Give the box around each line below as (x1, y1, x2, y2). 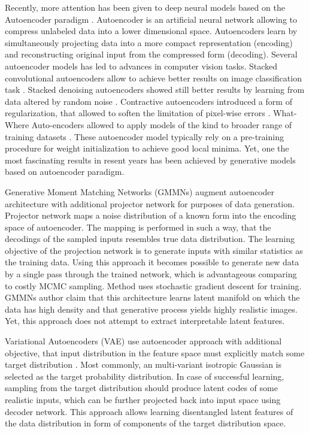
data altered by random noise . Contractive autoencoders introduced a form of (5, 95, 292, 107)
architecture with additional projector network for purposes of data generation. (5, 197, 295, 210)
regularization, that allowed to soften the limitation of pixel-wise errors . (5, 107, 271, 119)
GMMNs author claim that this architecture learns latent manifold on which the (5, 291, 300, 304)
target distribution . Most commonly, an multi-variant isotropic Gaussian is (5, 358, 281, 371)
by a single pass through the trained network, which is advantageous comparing (5, 268, 297, 280)
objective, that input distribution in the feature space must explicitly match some (5, 346, 305, 359)
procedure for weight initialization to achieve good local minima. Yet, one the (5, 142, 289, 155)
